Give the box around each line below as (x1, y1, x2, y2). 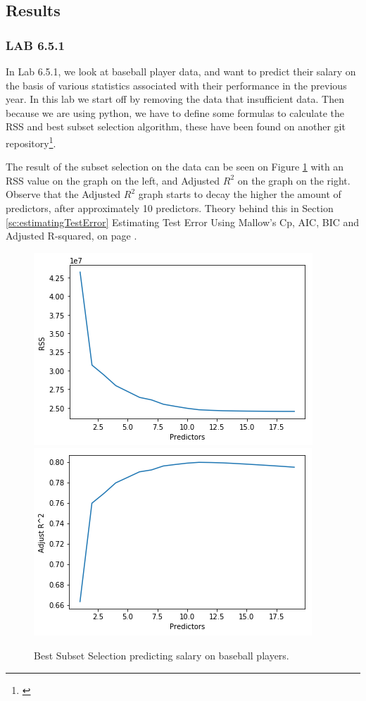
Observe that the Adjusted (6, 187, 121, 201)
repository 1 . (6, 133, 56, 150)
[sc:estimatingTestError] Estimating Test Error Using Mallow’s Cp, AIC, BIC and (6, 214, 360, 229)
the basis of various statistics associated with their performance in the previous (6, 77, 347, 92)
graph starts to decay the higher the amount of (138, 187, 341, 201)
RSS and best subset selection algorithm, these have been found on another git (6, 119, 346, 134)
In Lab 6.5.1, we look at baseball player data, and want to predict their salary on (6, 64, 356, 78)
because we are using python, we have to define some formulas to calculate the (6, 105, 344, 120)
